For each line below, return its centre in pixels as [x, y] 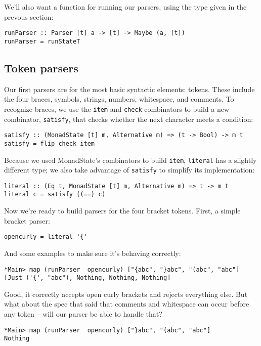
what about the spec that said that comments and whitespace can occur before [127, 304]
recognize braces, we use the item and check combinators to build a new [117, 109]
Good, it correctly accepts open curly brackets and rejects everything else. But [126, 294]
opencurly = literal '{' [46, 237]
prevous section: [29, 16]
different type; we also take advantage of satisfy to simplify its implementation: [129, 170]
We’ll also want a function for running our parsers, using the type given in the [125, 7]
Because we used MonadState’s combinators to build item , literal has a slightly [130, 160]
